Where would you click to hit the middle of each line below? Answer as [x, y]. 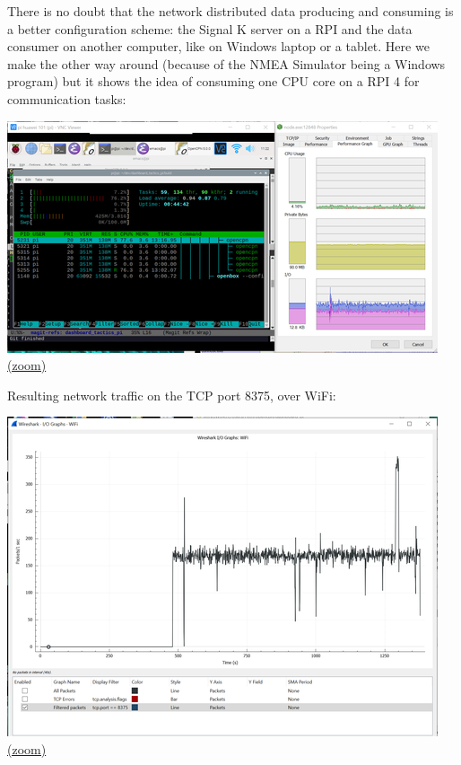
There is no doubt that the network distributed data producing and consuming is [230, 11]
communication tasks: [67, 98]
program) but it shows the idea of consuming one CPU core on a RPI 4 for [213, 81]
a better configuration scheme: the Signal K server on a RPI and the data [210, 28]
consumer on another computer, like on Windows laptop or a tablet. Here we [218, 46]
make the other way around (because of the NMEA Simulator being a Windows [226, 63]
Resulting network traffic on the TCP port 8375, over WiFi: [172, 395]
